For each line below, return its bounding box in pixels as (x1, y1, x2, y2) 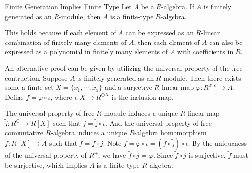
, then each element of (134, 37, 200, 47)
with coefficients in (177, 46, 233, 57)
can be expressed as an (125, 27, 194, 38)
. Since (153, 150, 173, 160)
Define (5, 91, 24, 102)
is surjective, (188, 150, 226, 160)
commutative (5, 127, 43, 137)
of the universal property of (5, 150, 87, 160)
